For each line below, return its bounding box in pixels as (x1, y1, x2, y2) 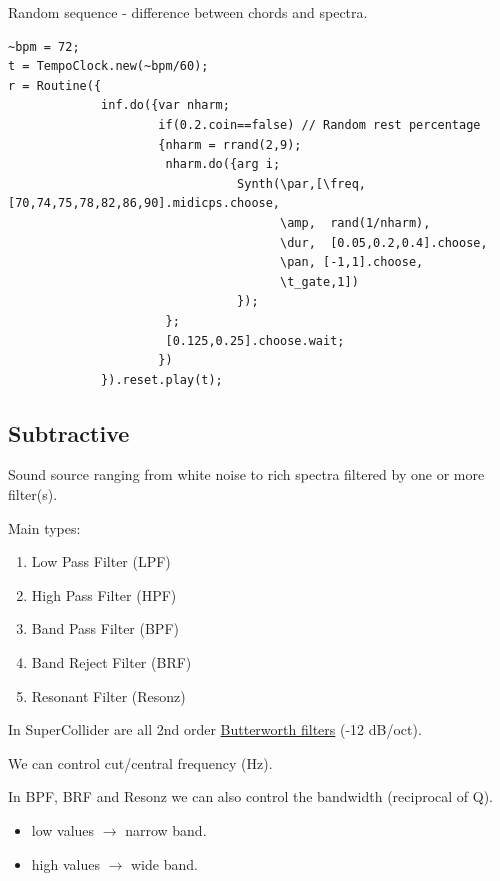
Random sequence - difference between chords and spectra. (8, 2, 368, 22)
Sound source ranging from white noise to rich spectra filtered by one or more (8, 464, 485, 485)
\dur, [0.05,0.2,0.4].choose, (280, 235, 488, 250)
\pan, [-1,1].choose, (280, 255, 424, 270)
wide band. (131, 853, 198, 874)
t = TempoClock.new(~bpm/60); (8, 59, 209, 74)
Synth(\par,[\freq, (237, 176, 366, 191)
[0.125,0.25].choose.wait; (165, 333, 345, 348)
